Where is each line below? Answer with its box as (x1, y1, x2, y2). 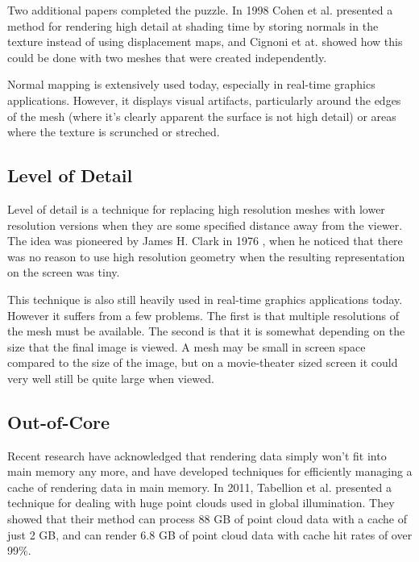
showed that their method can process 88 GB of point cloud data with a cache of (7, 510, 408, 527)
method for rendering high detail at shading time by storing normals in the (7, 17, 379, 34)
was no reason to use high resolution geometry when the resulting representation (7, 248, 405, 264)
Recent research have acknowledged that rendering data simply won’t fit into (7, 447, 387, 464)
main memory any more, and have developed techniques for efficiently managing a (7, 463, 413, 480)
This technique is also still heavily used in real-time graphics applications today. (7, 290, 403, 307)
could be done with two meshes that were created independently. (7, 48, 327, 65)
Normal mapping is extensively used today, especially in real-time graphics (7, 76, 375, 93)
